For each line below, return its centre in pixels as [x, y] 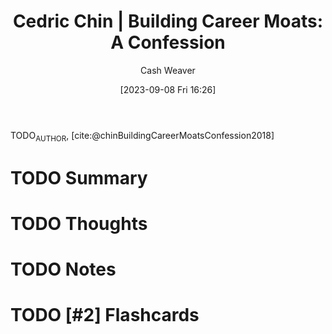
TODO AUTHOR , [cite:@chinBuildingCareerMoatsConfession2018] [142, 136]
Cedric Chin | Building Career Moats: [168, 21]
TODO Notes [63, 269]
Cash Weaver [168, 70]
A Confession [168, 42]
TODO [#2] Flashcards [105, 315]
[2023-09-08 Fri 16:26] [168, 89]
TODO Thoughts [79, 224]
